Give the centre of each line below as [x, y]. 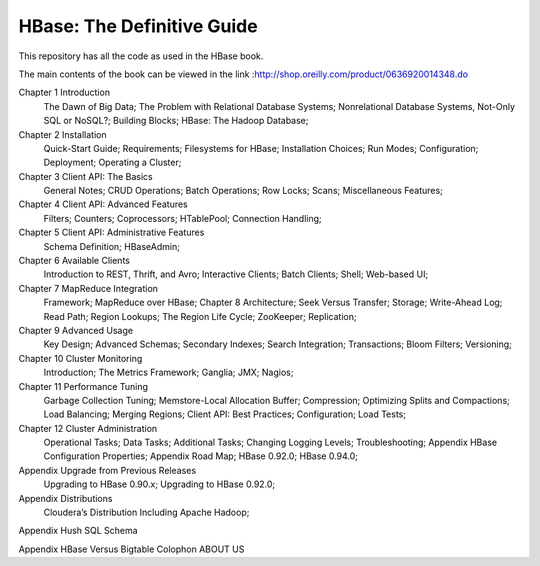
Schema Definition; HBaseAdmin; [111, 246]
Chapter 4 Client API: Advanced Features [103, 204]
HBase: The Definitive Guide [138, 26]
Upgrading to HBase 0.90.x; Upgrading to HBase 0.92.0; [159, 484]
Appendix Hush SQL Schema [78, 531]
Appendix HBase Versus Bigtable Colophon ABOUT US [131, 549]
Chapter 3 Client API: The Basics [86, 176]
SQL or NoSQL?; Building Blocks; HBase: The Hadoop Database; [176, 121]
